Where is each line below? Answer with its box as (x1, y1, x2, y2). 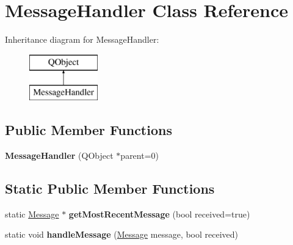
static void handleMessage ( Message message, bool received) (5, 228, 239, 241)
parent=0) (120, 149, 159, 162)
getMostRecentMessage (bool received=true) (68, 207, 250, 220)
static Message (5, 207, 59, 220)
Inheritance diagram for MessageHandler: (5, 33, 159, 46)
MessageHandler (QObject (5, 149, 114, 162)
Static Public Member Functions (5, 179, 215, 198)
